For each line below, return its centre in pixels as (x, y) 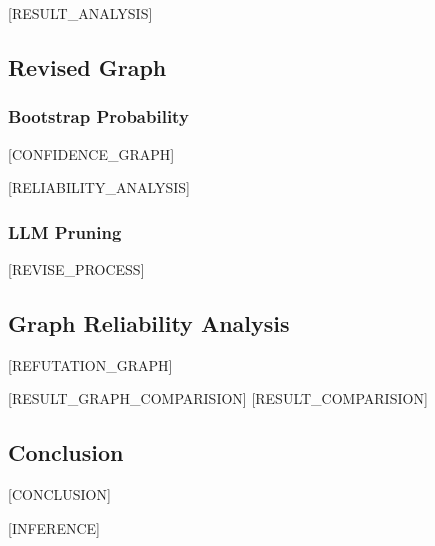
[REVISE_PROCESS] (76, 269)
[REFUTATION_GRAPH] (90, 364)
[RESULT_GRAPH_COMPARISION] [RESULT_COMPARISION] (218, 398)
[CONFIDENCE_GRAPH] (91, 153)
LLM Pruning (65, 231)
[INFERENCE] (54, 527)
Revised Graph (87, 66)
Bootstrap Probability (98, 116)
